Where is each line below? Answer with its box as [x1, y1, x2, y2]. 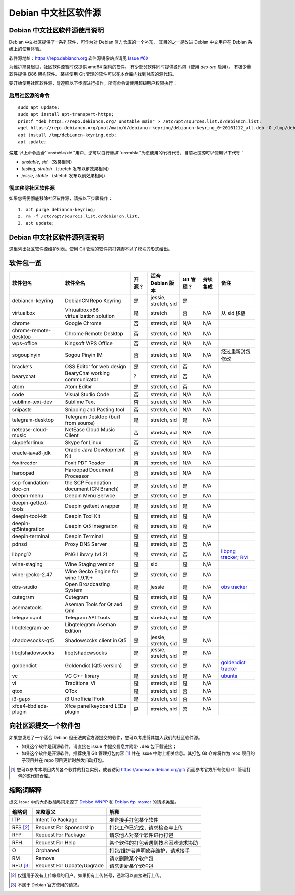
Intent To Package [35, 816, 78, 823]
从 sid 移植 [221, 310, 246, 317]
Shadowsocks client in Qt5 [64, 637, 127, 644]
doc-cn [12, 485, 29, 492]
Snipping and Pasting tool [64, 406, 125, 413]
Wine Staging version [64, 561, 115, 568]
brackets [12, 363, 32, 370]
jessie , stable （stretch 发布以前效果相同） [21, 173, 108, 179]
